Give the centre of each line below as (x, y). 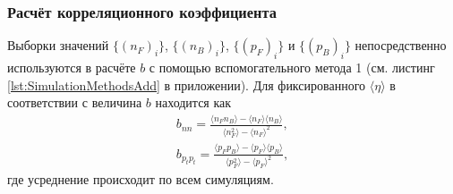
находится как (193, 102)
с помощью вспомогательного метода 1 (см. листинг (292, 67)
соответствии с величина (75, 102)
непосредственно (401, 45)
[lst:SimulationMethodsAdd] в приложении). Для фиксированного (187, 84)
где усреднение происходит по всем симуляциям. (141, 179)
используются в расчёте (72, 67)
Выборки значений (58, 45)
